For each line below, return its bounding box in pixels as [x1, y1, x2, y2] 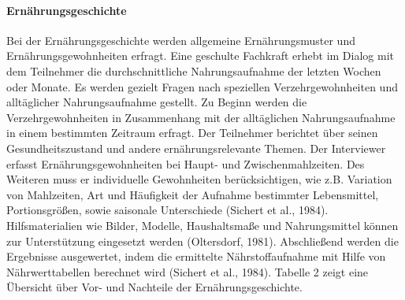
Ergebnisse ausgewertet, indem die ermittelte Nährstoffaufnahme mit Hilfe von [6, 248, 386, 265]
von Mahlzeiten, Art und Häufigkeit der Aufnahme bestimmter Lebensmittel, [6, 186, 379, 202]
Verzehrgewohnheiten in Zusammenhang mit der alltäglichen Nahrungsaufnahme [6, 109, 396, 125]
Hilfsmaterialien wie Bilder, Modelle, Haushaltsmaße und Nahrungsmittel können [6, 217, 399, 233]
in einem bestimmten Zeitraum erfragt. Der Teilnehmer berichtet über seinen [6, 124, 378, 141]
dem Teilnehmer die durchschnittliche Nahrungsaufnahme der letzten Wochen [6, 62, 381, 79]
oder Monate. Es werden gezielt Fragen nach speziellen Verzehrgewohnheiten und [6, 78, 398, 94]
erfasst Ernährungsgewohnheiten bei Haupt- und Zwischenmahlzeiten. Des [6, 155, 365, 172]
